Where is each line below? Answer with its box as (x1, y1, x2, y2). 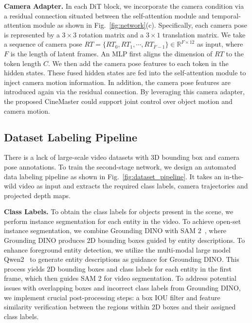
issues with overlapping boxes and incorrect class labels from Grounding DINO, (4, 283, 241, 293)
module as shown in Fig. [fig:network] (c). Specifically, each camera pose (33, 20, 247, 30)
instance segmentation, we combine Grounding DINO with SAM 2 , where (4, 225, 227, 236)
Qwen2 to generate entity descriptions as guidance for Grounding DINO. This (4, 254, 239, 264)
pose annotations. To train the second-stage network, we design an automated (4, 161, 236, 171)
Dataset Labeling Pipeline (4, 129, 138, 144)
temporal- (212, 10, 241, 20)
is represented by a (4, 29, 60, 39)
